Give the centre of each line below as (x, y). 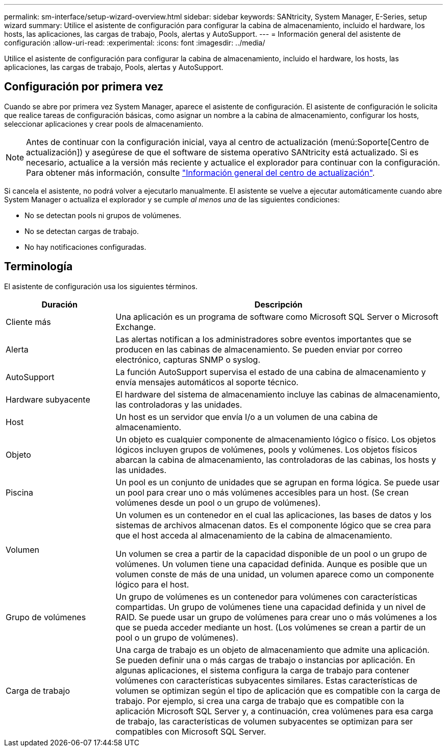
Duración (60, 304)
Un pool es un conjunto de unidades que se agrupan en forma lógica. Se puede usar (278, 482)
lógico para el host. (152, 584)
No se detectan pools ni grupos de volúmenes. (103, 215)
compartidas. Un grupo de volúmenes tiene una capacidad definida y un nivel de (270, 607)
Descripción (278, 304)
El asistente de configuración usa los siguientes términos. (101, 286)
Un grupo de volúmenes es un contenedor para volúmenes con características (266, 596)
